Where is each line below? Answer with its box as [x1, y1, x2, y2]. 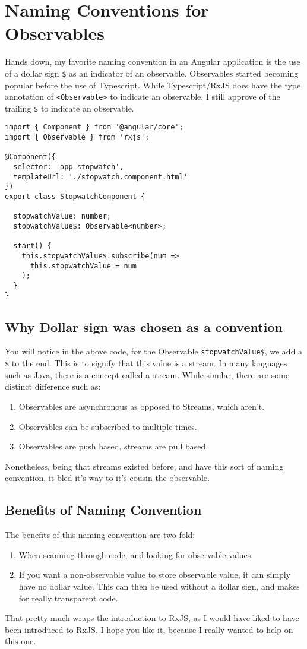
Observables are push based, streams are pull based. [18, 440, 208, 452]
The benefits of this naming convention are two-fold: [5, 528, 195, 541]
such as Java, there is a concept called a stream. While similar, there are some [5, 368, 290, 381]
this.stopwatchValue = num [30, 261, 137, 270]
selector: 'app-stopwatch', [13, 163, 124, 172]
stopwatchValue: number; [13, 212, 111, 221]
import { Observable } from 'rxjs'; [5, 133, 150, 142]
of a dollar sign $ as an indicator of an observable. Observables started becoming [5, 67, 299, 79]
